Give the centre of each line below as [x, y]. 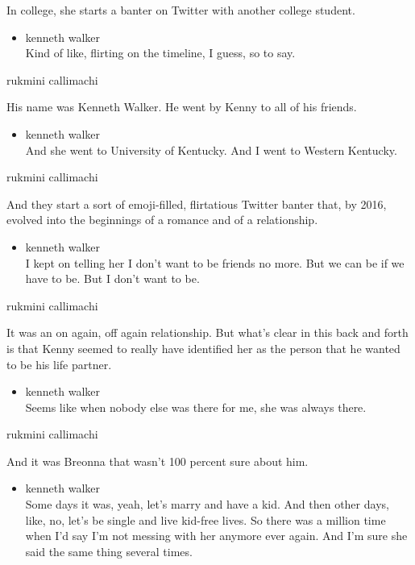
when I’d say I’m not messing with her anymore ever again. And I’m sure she [216, 536]
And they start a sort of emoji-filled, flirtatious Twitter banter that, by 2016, [197, 204]
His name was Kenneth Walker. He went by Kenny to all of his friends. [182, 107]
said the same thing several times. [109, 551]
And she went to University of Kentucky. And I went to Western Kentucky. [211, 150]
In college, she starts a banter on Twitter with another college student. [181, 10]
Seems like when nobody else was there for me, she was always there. [196, 407]
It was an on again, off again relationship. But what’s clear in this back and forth [207, 332]
